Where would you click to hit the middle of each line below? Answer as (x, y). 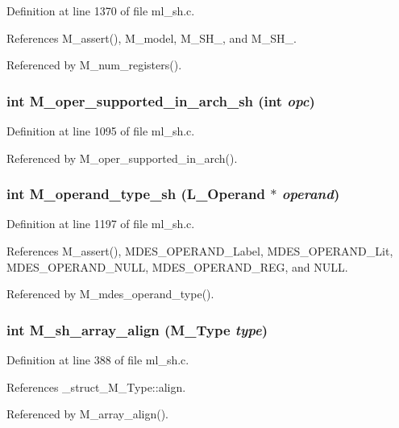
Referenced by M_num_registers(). (94, 65)
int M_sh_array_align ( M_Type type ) (137, 329)
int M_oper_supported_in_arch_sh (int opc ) (161, 100)
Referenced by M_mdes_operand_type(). (110, 294)
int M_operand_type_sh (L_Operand (136, 194)
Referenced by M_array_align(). (87, 414)
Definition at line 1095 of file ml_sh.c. (101, 131)
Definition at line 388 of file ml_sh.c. (98, 359)
